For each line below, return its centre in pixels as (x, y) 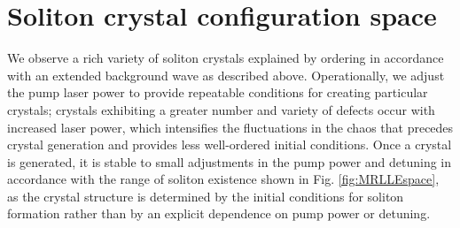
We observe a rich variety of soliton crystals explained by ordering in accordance (226, 58)
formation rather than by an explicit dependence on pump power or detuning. (219, 213)
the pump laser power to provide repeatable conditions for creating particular (218, 92)
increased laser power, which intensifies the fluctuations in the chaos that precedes (230, 127)
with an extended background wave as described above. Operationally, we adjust (226, 75)
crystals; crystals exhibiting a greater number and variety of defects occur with (221, 109)
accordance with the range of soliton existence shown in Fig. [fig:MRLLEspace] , (223, 179)
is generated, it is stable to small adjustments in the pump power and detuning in (230, 161)
